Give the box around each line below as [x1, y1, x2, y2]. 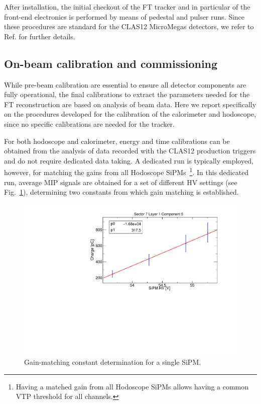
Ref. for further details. [4, 31, 75, 41]
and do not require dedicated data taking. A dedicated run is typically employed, [4, 155, 253, 166]
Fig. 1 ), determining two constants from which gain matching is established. [4, 187, 239, 197]
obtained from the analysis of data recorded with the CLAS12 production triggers [4, 145, 256, 156]
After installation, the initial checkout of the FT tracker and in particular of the [4, 2, 250, 12]
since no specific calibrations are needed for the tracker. [4, 118, 175, 129]
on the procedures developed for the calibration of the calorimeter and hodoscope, [4, 109, 256, 119]
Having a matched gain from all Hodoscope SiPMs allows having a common [16, 381, 249, 391]
